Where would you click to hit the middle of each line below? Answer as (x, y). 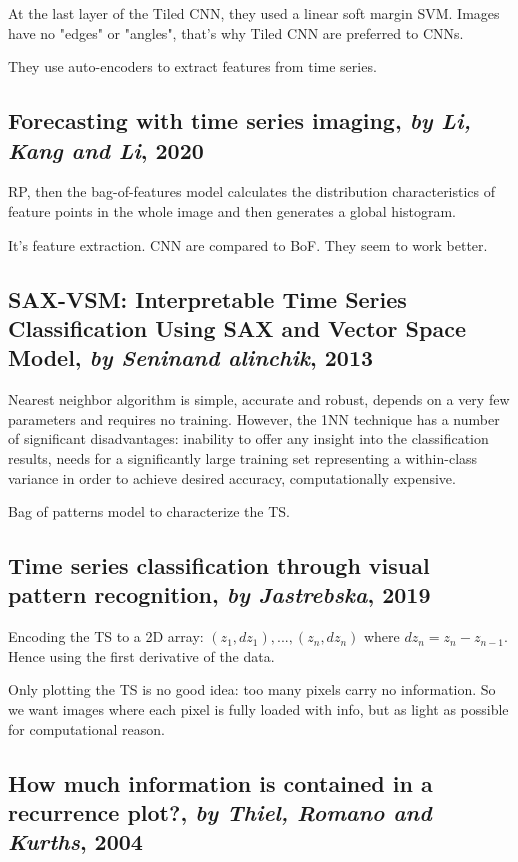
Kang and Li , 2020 (106, 149)
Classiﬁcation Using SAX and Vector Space (237, 327)
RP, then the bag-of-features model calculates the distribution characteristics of (252, 191)
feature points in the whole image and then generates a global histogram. (232, 210)
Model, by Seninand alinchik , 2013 (191, 357)
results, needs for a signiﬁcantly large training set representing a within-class (243, 457)
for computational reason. (86, 728)
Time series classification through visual (219, 565)
